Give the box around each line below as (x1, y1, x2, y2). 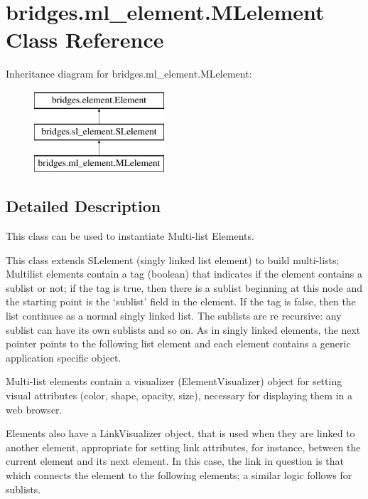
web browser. (6, 401, 63, 416)
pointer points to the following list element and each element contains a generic (6, 336, 351, 351)
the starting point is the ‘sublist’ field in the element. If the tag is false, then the (6, 294, 356, 309)
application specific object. (6, 350, 121, 364)
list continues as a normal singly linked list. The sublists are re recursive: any (6, 308, 342, 323)
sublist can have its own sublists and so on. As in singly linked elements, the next (6, 322, 361, 337)
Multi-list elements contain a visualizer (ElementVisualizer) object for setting (6, 374, 342, 389)
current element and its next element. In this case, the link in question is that (6, 453, 345, 468)
